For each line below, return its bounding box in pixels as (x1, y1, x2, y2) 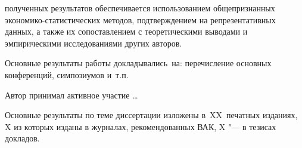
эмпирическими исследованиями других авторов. (5, 36, 182, 49)
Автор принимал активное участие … (5, 88, 138, 101)
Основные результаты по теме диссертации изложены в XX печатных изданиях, (5, 109, 298, 121)
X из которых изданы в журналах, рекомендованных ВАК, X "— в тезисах (5, 120, 276, 132)
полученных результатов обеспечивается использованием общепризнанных (5, 2, 275, 14)
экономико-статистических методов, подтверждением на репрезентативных (5, 13, 276, 26)
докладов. (5, 132, 40, 144)
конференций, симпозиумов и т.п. (5, 68, 129, 81)
